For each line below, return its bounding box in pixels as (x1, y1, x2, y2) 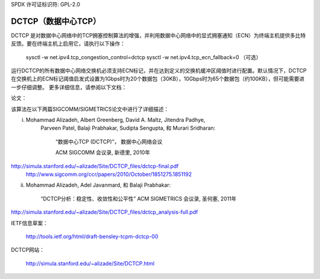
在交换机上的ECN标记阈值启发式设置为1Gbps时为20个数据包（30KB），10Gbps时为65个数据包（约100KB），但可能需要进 (11, 75, 305, 82)
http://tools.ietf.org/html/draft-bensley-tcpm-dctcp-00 (25, 233, 158, 240)
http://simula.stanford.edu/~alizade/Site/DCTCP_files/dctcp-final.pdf (11, 162, 179, 169)
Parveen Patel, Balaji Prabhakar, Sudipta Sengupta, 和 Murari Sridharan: (40, 124, 216, 132)
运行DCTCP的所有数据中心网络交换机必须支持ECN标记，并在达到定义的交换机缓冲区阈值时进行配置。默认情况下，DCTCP (11, 67, 307, 74)
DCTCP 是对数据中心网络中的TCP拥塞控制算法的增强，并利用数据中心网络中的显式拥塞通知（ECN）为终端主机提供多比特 (11, 31, 306, 39)
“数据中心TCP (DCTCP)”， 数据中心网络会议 (55, 138, 163, 145)
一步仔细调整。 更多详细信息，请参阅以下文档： (11, 84, 127, 91)
